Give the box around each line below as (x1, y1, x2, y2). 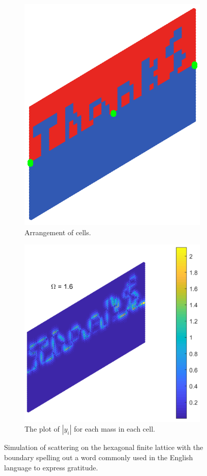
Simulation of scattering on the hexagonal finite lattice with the (4, 442, 203, 453)
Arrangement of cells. (24, 227, 91, 237)
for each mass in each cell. (73, 423, 156, 434)
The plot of (24, 423, 60, 434)
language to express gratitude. (4, 462, 98, 472)
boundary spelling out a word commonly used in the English (4, 452, 193, 462)
